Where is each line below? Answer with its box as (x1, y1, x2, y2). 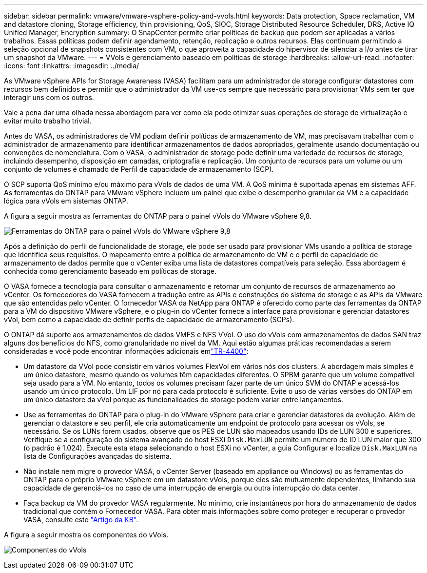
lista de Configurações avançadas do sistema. (23, 452, 172, 460)
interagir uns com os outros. (4, 93, 94, 102)
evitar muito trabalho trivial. (4, 117, 92, 125)
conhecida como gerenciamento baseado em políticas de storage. (4, 267, 217, 275)
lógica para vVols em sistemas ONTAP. (4, 197, 129, 205)
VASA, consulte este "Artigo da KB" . (23, 515, 138, 524)
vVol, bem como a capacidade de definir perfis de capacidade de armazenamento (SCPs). (4, 315, 294, 324)
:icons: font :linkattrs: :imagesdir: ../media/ (4, 61, 139, 70)
